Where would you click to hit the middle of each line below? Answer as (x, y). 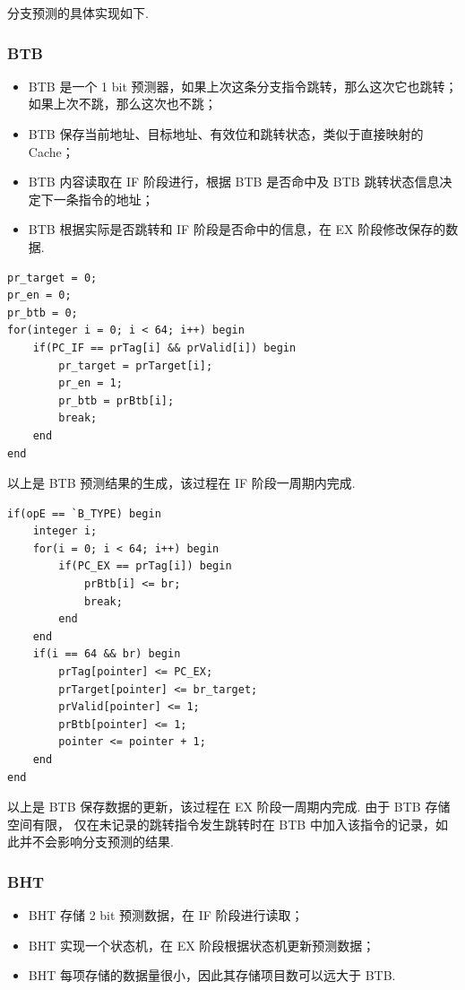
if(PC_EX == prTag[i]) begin (145, 566)
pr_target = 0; (52, 278)
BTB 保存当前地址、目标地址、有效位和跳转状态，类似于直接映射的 (226, 134)
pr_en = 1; (90, 383)
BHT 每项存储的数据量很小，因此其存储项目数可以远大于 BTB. (212, 975)
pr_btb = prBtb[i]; (116, 400)
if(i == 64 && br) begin (107, 654)
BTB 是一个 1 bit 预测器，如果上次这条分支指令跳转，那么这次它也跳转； (243, 86)
